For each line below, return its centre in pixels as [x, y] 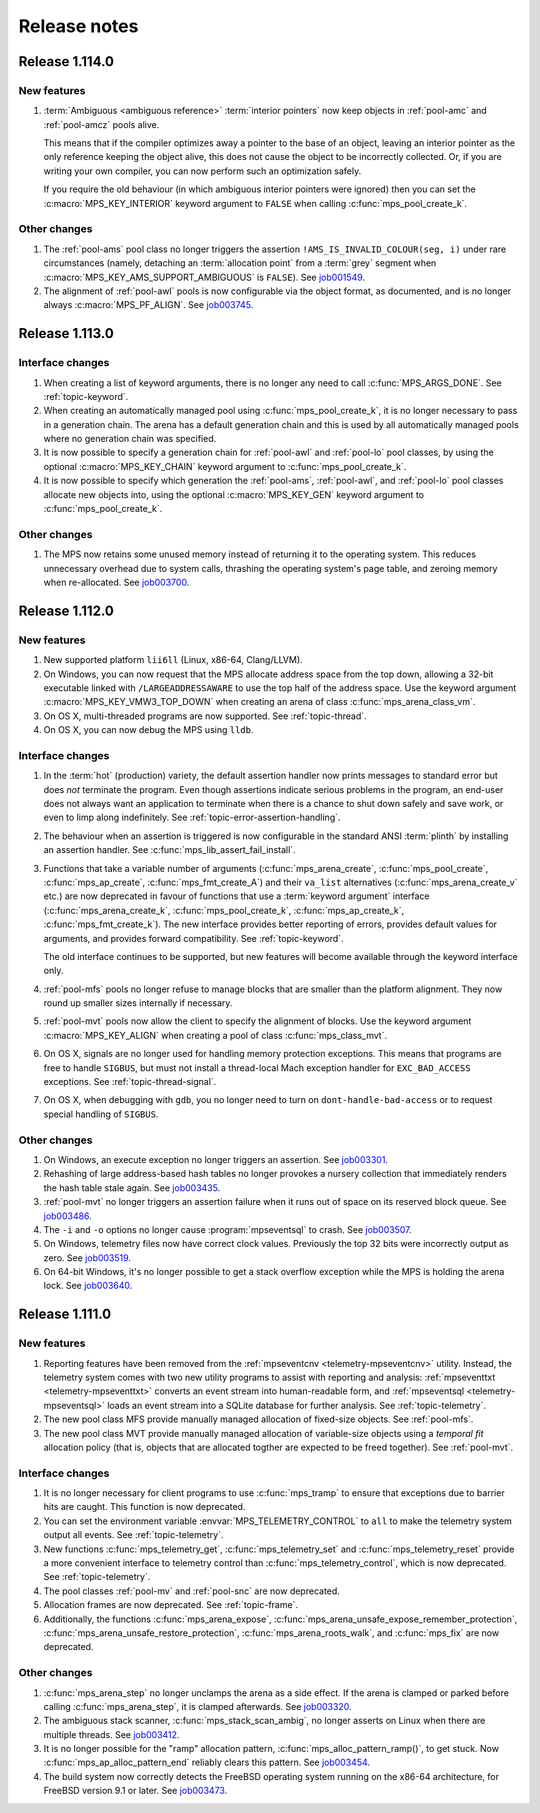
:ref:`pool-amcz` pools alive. [101, 124]
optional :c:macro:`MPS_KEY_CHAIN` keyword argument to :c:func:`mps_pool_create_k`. [225, 466]
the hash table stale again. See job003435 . [132, 1187]
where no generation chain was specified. [130, 439]
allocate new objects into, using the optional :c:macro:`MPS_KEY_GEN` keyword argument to [234, 494]
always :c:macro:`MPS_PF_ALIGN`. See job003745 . [148, 305]
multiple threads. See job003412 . [111, 1734]
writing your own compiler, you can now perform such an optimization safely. [202, 171]
